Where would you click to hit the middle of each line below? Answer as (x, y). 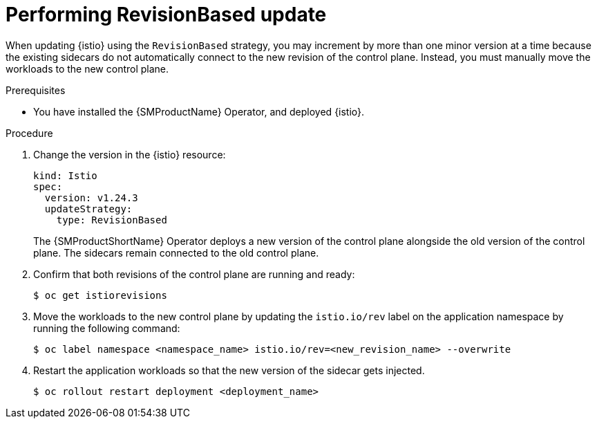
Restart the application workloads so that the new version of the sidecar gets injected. (229, 370)
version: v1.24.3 (91, 197)
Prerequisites (36, 90)
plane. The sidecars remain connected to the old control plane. (176, 252)
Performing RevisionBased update (166, 15)
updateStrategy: (88, 209)
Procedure (29, 133)
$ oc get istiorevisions (100, 295)
